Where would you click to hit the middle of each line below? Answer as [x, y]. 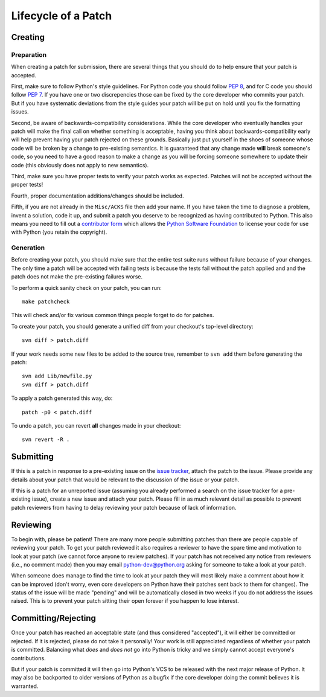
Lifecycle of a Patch [62, 16]
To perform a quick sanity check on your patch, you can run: [87, 287]
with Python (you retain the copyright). [59, 232]
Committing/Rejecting [54, 618]
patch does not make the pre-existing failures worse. [77, 277]
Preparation [29, 54]
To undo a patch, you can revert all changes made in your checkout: [96, 425]
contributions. [28, 658]
